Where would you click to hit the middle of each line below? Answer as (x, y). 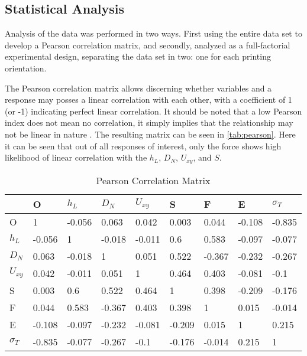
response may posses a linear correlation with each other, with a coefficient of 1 (148, 99)
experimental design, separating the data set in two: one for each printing (138, 56)
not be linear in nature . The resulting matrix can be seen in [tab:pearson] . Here (150, 134)
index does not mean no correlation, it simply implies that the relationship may (149, 123)
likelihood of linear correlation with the (76, 157)
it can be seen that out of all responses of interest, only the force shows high (143, 146)
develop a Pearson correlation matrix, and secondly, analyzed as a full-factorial (148, 45)
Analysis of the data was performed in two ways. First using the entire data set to (153, 33)
